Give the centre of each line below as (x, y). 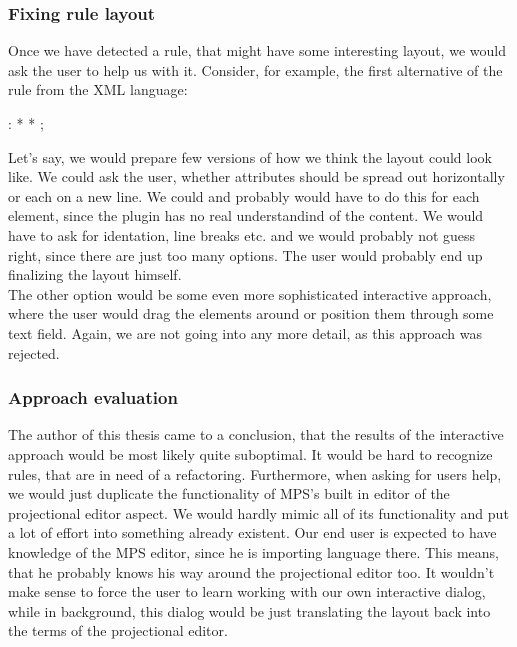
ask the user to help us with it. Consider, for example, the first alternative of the (255, 69)
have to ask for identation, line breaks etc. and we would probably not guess (242, 234)
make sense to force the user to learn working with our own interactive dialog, (247, 591)
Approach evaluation (93, 397)
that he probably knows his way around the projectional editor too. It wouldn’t (251, 571)
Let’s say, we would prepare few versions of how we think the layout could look (250, 156)
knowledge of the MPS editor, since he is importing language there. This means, (254, 551)
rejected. (34, 352)
